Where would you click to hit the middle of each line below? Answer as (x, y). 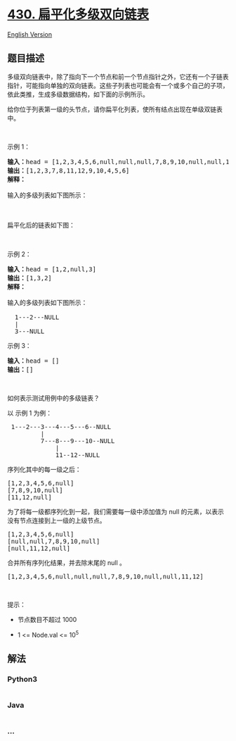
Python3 (22, 679)
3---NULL (29, 331)
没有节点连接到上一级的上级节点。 (57, 520)
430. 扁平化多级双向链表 (78, 14)
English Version (30, 34)
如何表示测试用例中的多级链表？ (53, 398)
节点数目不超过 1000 (47, 619)
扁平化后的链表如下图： (41, 225)
